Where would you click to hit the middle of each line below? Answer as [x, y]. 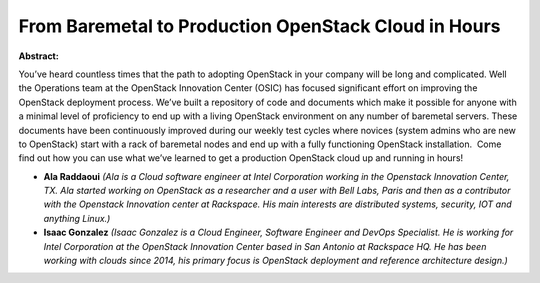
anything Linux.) [77, 218]
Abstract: [38, 56]
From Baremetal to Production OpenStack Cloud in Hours [259, 26]
